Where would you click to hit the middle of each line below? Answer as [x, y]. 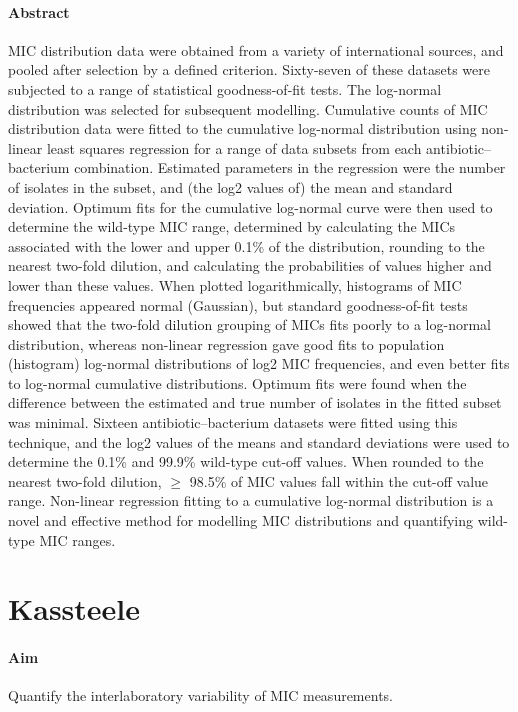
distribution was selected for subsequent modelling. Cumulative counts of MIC [248, 108]
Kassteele [74, 608]
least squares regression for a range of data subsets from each [234, 147]
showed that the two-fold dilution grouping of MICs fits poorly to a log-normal [249, 324]
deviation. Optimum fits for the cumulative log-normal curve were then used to [250, 206]
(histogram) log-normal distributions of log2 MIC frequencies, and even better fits [259, 363]
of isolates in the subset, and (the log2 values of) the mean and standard [230, 186]
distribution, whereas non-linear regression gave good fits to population [226, 343]
